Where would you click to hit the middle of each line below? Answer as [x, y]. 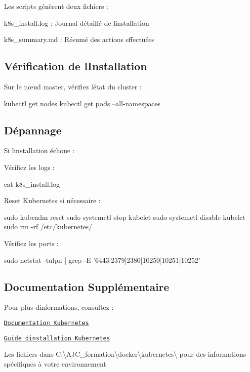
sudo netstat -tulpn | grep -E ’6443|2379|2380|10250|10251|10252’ [102, 260]
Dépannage [33, 130]
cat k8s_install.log [32, 184]
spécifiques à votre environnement [55, 363]
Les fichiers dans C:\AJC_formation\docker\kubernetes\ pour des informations [125, 354]
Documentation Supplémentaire [87, 286]
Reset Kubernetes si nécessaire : [52, 200]
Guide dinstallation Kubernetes [57, 338]
